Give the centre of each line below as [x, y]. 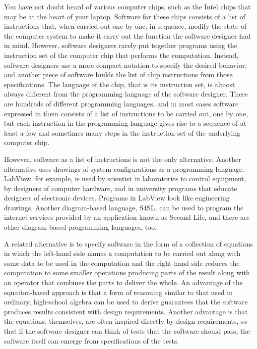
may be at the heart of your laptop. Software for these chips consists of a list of [125, 16]
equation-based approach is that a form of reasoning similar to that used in [119, 292]
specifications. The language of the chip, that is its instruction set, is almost [120, 84]
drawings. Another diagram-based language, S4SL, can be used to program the [124, 207]
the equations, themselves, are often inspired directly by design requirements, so [126, 321]
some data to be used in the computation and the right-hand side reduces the [122, 263]
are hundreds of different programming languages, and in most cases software [121, 103]
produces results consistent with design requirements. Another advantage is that [126, 311]
